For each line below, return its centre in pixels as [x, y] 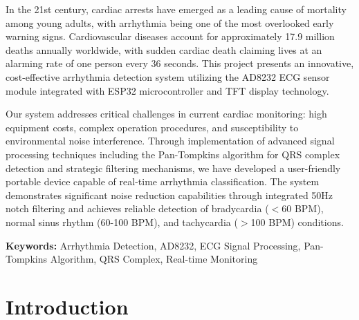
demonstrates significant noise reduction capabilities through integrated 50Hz [169, 195]
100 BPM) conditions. [297, 222]
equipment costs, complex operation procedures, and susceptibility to [152, 127]
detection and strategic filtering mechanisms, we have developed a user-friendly [173, 168]
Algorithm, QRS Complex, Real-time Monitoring [154, 259]
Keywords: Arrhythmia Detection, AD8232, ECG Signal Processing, [153, 245]
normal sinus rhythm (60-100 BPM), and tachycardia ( [122, 222]
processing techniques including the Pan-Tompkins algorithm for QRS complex [173, 154]
